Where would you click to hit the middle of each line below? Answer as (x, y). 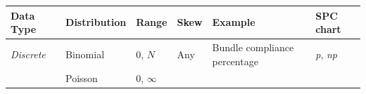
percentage (235, 61)
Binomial (85, 54)
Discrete (28, 54)
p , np (326, 54)
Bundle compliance (253, 47)
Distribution (96, 22)
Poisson (82, 78)
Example (234, 22)
